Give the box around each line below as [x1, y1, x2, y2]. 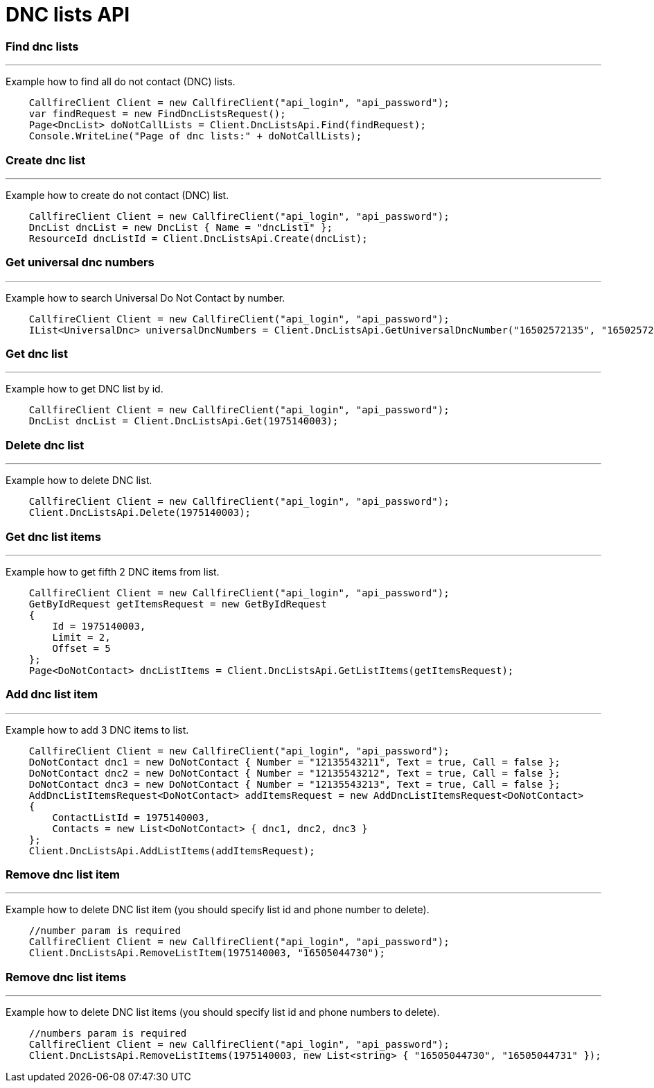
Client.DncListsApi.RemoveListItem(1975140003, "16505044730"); [28, 947, 385, 959]
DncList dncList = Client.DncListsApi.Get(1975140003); [28, 415, 339, 427]
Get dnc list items [6, 529, 101, 544]
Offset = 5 [52, 642, 111, 654]
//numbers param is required [28, 1028, 187, 1039]
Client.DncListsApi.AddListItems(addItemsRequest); [28, 845, 315, 856]
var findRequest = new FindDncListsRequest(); [28, 108, 286, 120]
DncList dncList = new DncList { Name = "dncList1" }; [28, 221, 333, 233]
